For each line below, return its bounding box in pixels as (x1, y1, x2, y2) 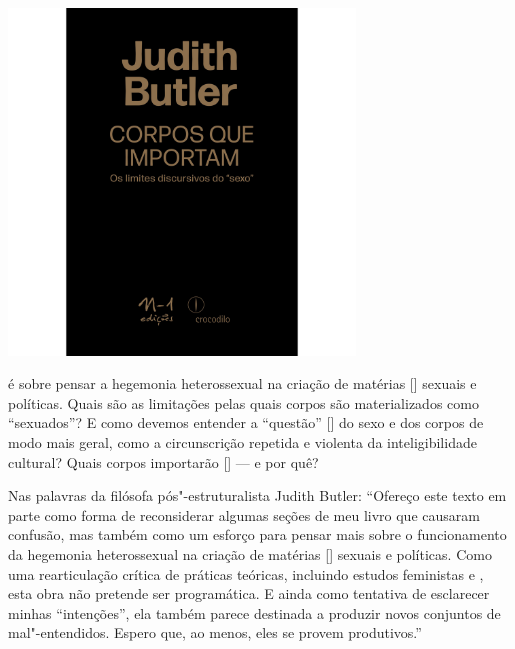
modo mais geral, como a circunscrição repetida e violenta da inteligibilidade (8, 432, 477, 453)
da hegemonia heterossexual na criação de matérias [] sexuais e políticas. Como (8, 544, 492, 565)
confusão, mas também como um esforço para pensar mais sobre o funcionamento (8, 524, 507, 545)
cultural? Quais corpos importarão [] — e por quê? (8, 451, 319, 472)
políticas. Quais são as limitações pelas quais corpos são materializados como (8, 392, 479, 413)
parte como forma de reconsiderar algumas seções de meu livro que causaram (8, 504, 480, 525)
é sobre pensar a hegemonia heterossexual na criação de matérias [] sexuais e (8, 373, 477, 394)
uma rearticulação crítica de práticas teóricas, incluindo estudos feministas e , (8, 563, 484, 584)
